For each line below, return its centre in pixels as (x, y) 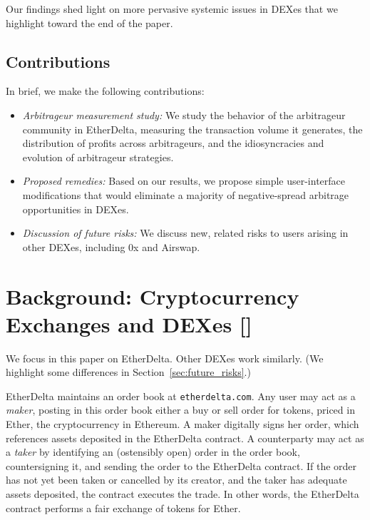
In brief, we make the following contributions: (105, 91)
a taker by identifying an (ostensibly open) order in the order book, (153, 452)
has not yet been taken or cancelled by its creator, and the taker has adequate (176, 480)
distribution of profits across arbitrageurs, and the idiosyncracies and (173, 143)
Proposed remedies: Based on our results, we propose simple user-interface (184, 181)
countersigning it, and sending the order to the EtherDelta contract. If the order (181, 465)
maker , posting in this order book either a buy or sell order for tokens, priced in (180, 410)
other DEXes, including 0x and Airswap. (111, 246)
